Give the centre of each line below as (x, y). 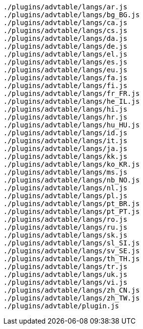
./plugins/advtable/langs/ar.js (65, 7)
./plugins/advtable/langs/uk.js (65, 274)
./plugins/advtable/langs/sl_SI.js (72, 243)
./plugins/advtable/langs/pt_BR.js (72, 204)
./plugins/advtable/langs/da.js (65, 38)
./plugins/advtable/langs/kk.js (65, 156)
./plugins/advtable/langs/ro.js (65, 219)
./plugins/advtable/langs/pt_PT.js (72, 211)
